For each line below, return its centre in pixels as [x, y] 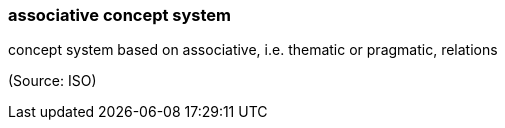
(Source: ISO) [52, 81]
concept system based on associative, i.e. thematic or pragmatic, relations [253, 50]
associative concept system [120, 15]
